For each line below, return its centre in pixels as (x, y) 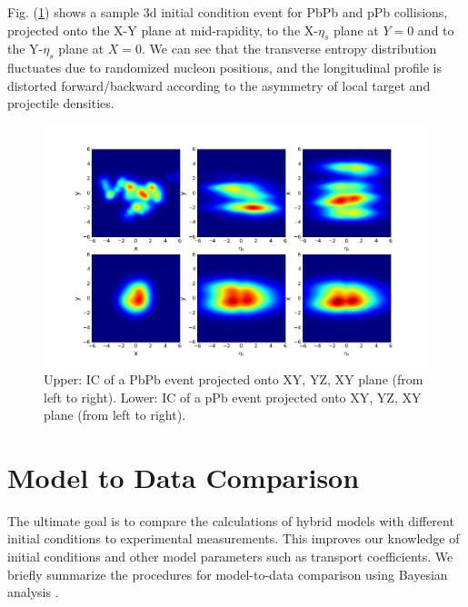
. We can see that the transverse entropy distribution (289, 49)
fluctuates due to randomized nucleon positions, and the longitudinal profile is (225, 68)
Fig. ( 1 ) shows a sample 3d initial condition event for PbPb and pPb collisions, (228, 12)
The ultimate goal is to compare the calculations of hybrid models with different (231, 520)
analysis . (33, 592)
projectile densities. (61, 103)
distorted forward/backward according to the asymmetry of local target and (219, 85)
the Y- (25, 49)
